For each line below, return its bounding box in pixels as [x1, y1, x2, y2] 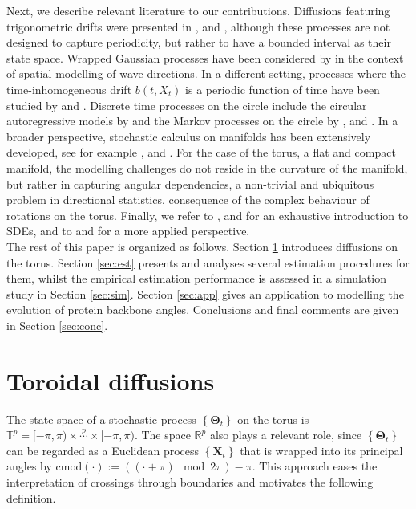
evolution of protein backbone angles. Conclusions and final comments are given [6, 301, 399, 318]
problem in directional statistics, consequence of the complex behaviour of [6, 191, 370, 208]
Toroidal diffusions [6, 364, 215, 397]
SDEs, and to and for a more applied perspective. [6, 222, 250, 239]
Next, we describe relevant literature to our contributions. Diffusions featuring [6, 2, 390, 18]
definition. [6, 489, 56, 506]
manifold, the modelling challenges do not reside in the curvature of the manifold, [6, 159, 408, 176]
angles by [6, 458, 52, 474]
